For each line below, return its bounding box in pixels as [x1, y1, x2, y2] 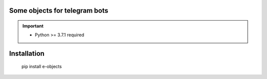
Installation [9, 50, 44, 58]
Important [22, 23, 44, 29]
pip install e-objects [21, 63, 62, 69]
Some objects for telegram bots [9, 6, 109, 15]
